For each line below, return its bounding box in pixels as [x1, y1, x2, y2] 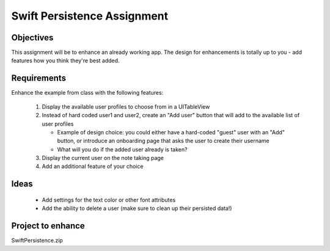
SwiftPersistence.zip [11, 237, 64, 244]
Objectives [11, 32, 54, 43]
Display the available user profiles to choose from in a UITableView [42, 103, 210, 110]
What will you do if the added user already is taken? [57, 145, 188, 153]
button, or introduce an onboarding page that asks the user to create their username [57, 137, 269, 145]
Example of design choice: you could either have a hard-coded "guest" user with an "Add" [57, 128, 285, 136]
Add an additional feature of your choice [42, 162, 144, 170]
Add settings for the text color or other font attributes [42, 196, 176, 203]
